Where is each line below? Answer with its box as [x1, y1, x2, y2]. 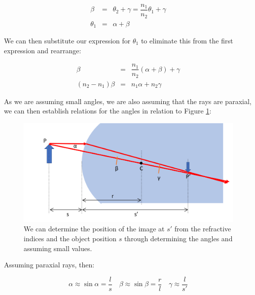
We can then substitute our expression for [4, 36, 131, 46]
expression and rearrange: [4, 45, 81, 55]
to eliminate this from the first [141, 36, 233, 46]
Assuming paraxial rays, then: [4, 259, 95, 270]
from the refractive [174, 223, 231, 234]
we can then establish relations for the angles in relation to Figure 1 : [4, 106, 212, 116]
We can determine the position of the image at [24, 223, 165, 234]
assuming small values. [24, 243, 92, 253]
